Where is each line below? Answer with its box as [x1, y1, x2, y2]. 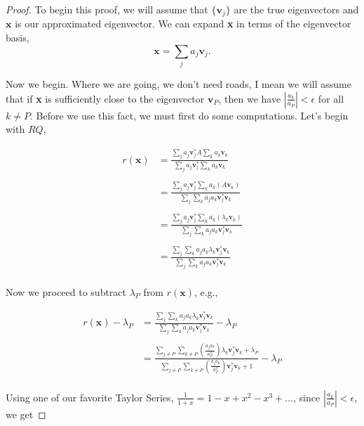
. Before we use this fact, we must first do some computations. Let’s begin [29, 108, 349, 122]
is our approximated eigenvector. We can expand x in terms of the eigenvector [15, 16, 351, 31]
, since [293, 389, 321, 404]
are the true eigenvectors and [234, 2, 359, 16]
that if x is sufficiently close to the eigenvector [6, 91, 205, 105]
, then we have [218, 91, 281, 105]
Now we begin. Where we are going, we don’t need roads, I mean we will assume [6, 76, 351, 91]
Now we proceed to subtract [6, 284, 127, 299]
